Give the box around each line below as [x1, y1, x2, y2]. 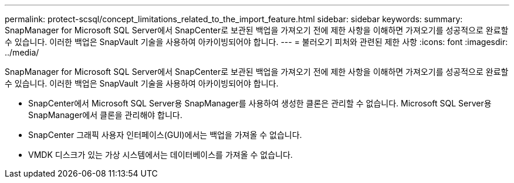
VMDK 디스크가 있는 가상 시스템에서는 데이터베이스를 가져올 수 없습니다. [28, 150, 293, 160]
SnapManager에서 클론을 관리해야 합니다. [28, 110, 182, 120]
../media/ [5, 47, 39, 57]
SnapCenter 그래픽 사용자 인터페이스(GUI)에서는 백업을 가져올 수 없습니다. [28, 130, 302, 140]
